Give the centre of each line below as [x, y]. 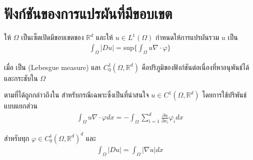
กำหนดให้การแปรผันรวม [187, 37]
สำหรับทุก [17, 138]
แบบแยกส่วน [21, 106]
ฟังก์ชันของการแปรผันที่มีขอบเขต [88, 13]
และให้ [104, 37]
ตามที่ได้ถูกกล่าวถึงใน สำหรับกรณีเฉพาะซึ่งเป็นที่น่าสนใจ [76, 95]
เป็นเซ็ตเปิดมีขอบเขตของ [52, 37]
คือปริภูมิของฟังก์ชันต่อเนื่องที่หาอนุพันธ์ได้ [195, 67]
